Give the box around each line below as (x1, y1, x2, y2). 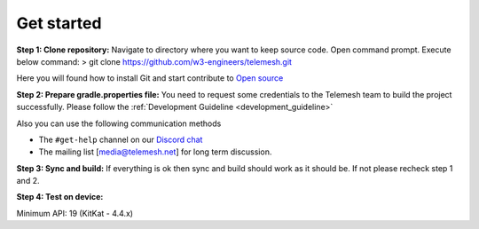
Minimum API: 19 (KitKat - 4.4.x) (16, 208, 133, 218)
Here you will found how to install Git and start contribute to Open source (16, 73, 284, 83)
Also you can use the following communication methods (16, 118, 222, 129)
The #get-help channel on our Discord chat (38, 134, 203, 145)
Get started (16, 13, 102, 33)
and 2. (16, 176, 40, 186)
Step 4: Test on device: (16, 192, 104, 202)
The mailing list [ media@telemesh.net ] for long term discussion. (38, 146, 272, 157)
